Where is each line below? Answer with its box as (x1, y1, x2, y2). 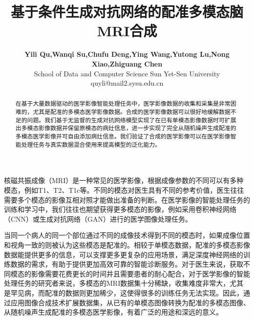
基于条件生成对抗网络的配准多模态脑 (10, 1, 243, 22)
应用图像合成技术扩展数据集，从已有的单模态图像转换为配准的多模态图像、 (10, 297, 250, 307)
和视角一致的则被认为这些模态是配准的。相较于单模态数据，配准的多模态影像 (4, 239, 250, 250)
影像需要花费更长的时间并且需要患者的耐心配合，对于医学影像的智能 (31, 268, 250, 278)
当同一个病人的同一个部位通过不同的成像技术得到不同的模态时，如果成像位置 (4, 230, 250, 240)
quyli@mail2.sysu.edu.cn (90, 78, 164, 88)
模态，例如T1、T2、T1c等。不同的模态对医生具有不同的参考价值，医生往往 (4, 185, 244, 195)
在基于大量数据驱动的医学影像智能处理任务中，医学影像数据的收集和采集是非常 (15, 99, 231, 108)
